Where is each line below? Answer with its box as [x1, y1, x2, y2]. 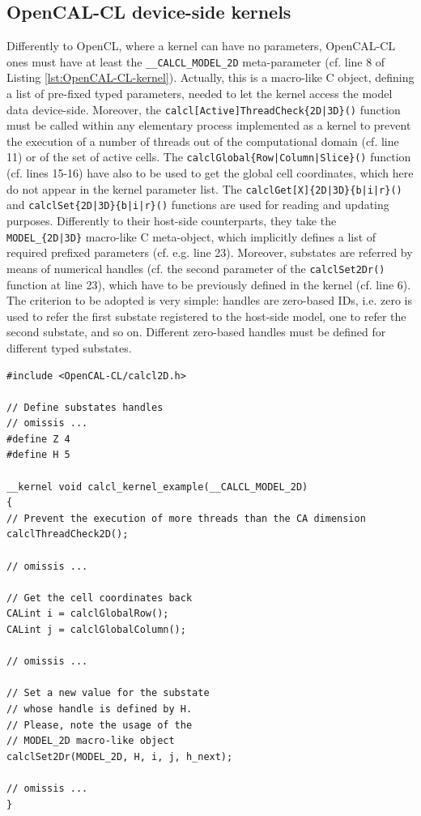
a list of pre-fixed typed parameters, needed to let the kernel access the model [6, 85, 393, 102]
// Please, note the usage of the [6, 719, 193, 731]
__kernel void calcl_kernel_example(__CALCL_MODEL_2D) [6, 481, 308, 493]
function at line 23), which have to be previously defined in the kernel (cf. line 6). [6, 276, 411, 293]
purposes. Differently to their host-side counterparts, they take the [6, 212, 337, 229]
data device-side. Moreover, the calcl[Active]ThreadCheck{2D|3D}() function [6, 100, 401, 117]
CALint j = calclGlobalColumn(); [6, 624, 186, 636]
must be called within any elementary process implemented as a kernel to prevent [6, 117, 411, 134]
